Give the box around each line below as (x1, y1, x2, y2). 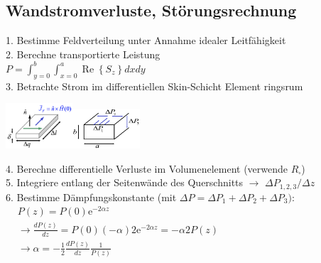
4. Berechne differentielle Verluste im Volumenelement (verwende (6, 161, 288, 176)
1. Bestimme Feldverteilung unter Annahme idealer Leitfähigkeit (6, 33, 286, 48)
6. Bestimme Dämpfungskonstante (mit (6, 189, 177, 204)
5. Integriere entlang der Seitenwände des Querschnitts (6, 175, 244, 190)
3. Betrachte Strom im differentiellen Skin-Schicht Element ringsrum (6, 78, 303, 93)
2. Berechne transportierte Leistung (6, 46, 160, 61)
